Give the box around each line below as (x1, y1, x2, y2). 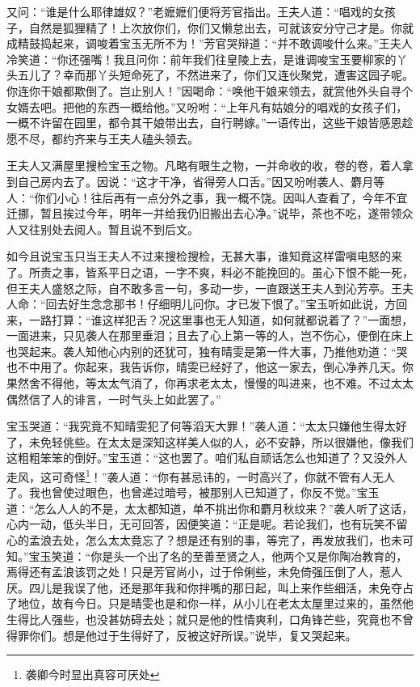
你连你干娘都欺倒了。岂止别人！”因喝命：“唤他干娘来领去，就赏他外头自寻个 (6, 82, 414, 99)
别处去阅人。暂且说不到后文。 (40, 220, 199, 237)
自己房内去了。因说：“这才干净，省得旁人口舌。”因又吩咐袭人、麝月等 (17, 172, 385, 189)
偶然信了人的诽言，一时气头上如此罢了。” (6, 390, 221, 407)
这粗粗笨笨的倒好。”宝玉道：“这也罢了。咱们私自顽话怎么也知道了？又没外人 (6, 449, 408, 466)
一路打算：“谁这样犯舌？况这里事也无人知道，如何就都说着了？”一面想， (28, 311, 414, 328)
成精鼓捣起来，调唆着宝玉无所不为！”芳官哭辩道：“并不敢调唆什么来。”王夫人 (6, 35, 413, 52)
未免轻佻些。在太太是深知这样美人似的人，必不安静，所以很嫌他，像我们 (28, 433, 414, 450)
